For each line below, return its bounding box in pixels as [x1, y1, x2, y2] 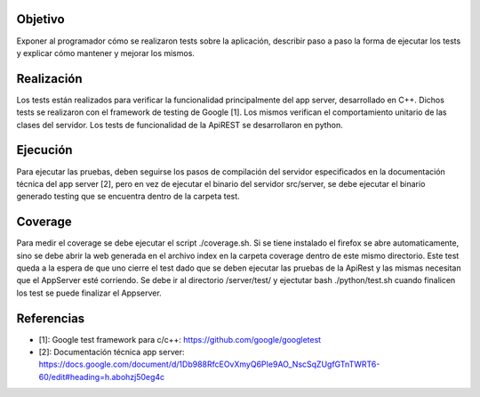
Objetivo [16, 12, 66, 27]
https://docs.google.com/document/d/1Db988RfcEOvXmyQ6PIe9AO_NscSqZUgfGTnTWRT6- [38, 359, 380, 369]
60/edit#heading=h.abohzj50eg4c [38, 371, 165, 382]
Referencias [16, 311, 85, 326]
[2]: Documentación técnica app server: [38, 347, 185, 358]
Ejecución [16, 142, 73, 158]
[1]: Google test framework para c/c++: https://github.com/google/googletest [38, 334, 322, 344]
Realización [16, 71, 84, 86]
